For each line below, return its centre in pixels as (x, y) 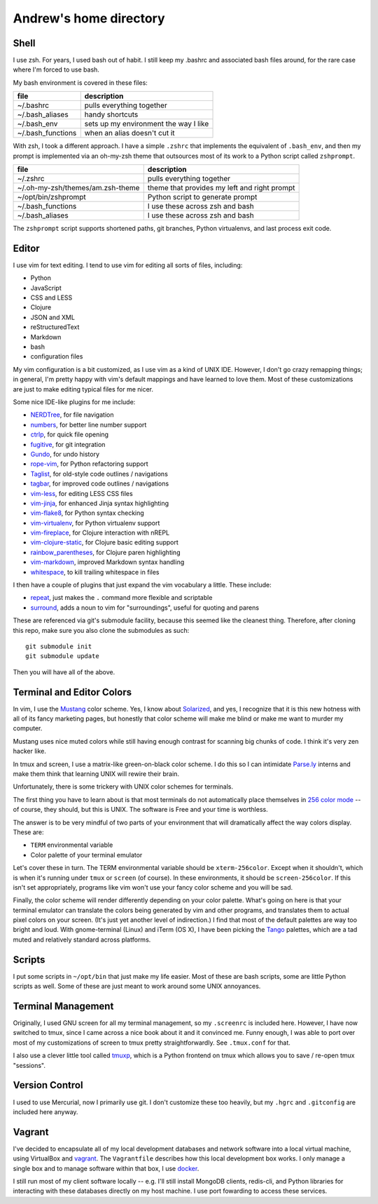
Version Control (48, 1085)
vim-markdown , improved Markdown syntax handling (107, 562)
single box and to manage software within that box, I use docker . (106, 1168)
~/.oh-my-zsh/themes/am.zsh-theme (78, 188)
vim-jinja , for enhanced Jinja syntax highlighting (100, 503)
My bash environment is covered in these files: (80, 82)
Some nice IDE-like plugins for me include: (74, 402)
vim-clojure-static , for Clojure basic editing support (104, 542)
